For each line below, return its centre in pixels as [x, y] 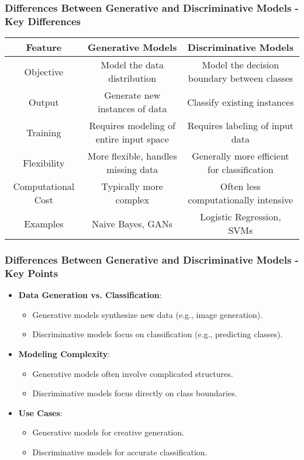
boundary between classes [241, 78]
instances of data [132, 109]
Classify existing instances [241, 102]
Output [44, 102]
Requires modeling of [132, 126]
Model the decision [241, 65]
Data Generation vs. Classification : [90, 295]
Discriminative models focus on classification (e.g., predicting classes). [158, 334]
